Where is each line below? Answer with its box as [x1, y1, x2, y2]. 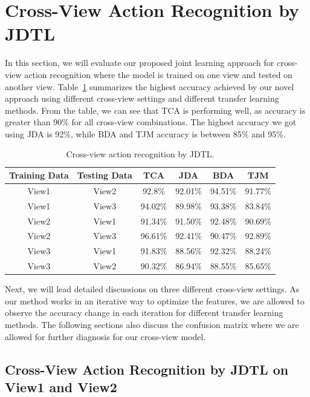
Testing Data [77, 169, 132, 182]
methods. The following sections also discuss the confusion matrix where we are [5, 318, 299, 330]
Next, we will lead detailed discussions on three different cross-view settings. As [5, 283, 300, 295]
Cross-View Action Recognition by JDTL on [5, 359, 289, 378]
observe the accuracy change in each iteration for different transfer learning [5, 306, 283, 319]
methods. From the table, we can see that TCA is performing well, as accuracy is [5, 103, 306, 116]
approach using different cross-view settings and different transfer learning [5, 92, 279, 105]
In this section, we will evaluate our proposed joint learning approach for [5, 56, 274, 69]
